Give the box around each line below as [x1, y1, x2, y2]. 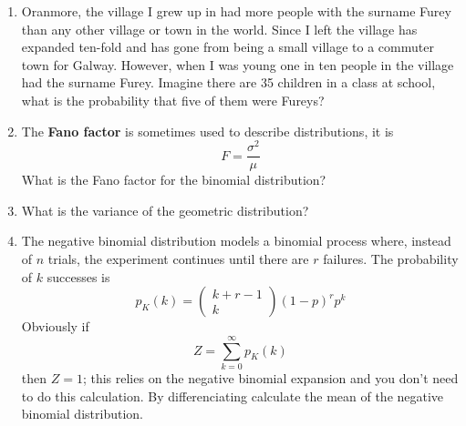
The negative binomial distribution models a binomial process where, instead [21, 231, 451, 250]
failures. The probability [323, 249, 459, 269]
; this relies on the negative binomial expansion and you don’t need [82, 368, 459, 387]
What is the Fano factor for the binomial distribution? [21, 170, 326, 189]
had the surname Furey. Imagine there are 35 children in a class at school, [21, 73, 436, 92]
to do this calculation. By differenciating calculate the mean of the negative [21, 386, 444, 405]
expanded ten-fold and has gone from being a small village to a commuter [21, 37, 434, 56]
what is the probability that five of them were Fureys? [21, 90, 325, 109]
